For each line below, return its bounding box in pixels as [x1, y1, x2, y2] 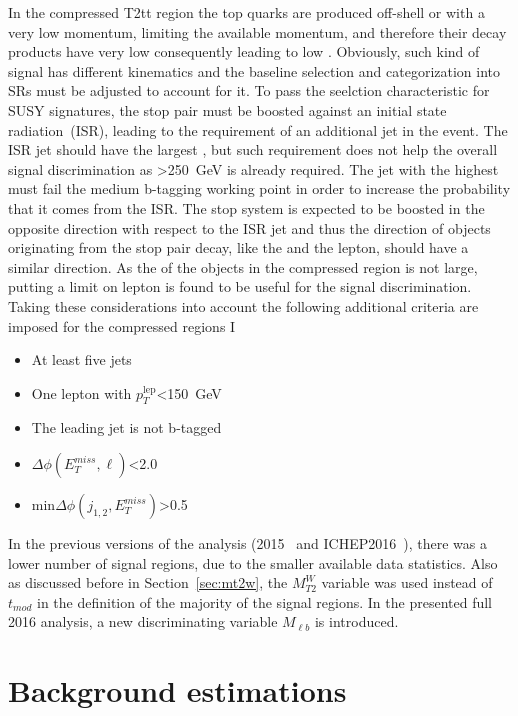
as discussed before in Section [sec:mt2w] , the [8, 572, 288, 593]
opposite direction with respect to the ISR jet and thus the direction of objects [8, 217, 491, 238]
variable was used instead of [321, 572, 493, 593]
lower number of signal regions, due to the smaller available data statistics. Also [8, 552, 498, 573]
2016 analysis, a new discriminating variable [8, 611, 278, 632]
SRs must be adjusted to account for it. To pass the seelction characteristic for [8, 80, 490, 101]
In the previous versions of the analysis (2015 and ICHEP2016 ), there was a [8, 533, 487, 554]
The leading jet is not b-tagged [31, 417, 222, 438]
